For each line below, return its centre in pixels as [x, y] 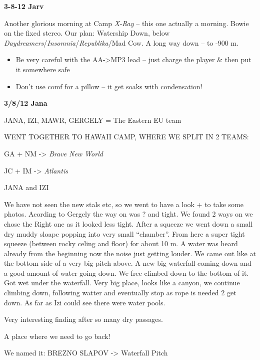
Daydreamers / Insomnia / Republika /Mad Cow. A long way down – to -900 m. [121, 42]
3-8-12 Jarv [24, 6]
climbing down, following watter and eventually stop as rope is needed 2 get [120, 293]
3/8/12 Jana [26, 103]
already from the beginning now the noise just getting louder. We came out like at [130, 253]
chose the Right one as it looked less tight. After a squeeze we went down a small [128, 223]
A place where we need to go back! [57, 336]
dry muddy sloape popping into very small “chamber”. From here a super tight [124, 233]
